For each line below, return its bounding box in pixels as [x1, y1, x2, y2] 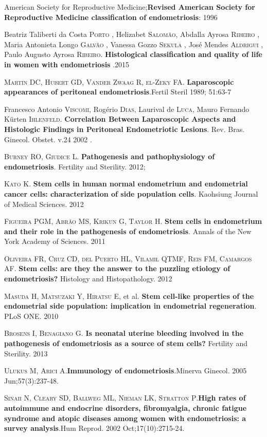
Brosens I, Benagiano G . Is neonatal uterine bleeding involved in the [4, 328, 244, 338]
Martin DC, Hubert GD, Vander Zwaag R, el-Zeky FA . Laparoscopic [4, 76, 234, 87]
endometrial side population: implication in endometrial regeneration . [4, 300, 257, 311]
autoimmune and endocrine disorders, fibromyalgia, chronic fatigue [4, 403, 247, 413]
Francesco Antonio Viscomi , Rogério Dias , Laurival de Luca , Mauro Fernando [4, 103, 250, 114]
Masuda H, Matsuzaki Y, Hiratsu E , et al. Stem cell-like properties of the [4, 290, 254, 301]
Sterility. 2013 [4, 348, 48, 358]
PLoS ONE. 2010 [4, 310, 59, 321]
